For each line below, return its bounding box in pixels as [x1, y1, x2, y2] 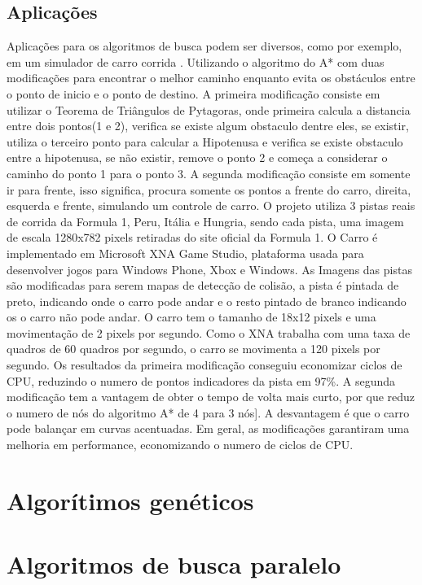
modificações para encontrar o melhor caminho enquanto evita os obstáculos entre [7, 69, 415, 86]
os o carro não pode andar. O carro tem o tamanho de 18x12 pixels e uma [7, 308, 376, 325]
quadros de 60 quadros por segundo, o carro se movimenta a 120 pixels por [7, 340, 380, 357]
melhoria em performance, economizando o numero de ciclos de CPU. [7, 436, 354, 453]
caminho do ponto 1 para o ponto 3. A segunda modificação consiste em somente [7, 164, 411, 181]
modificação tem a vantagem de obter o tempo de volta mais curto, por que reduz [7, 388, 415, 405]
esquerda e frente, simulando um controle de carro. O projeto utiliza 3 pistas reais [7, 197, 415, 214]
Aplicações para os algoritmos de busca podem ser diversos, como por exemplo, [7, 37, 402, 55]
